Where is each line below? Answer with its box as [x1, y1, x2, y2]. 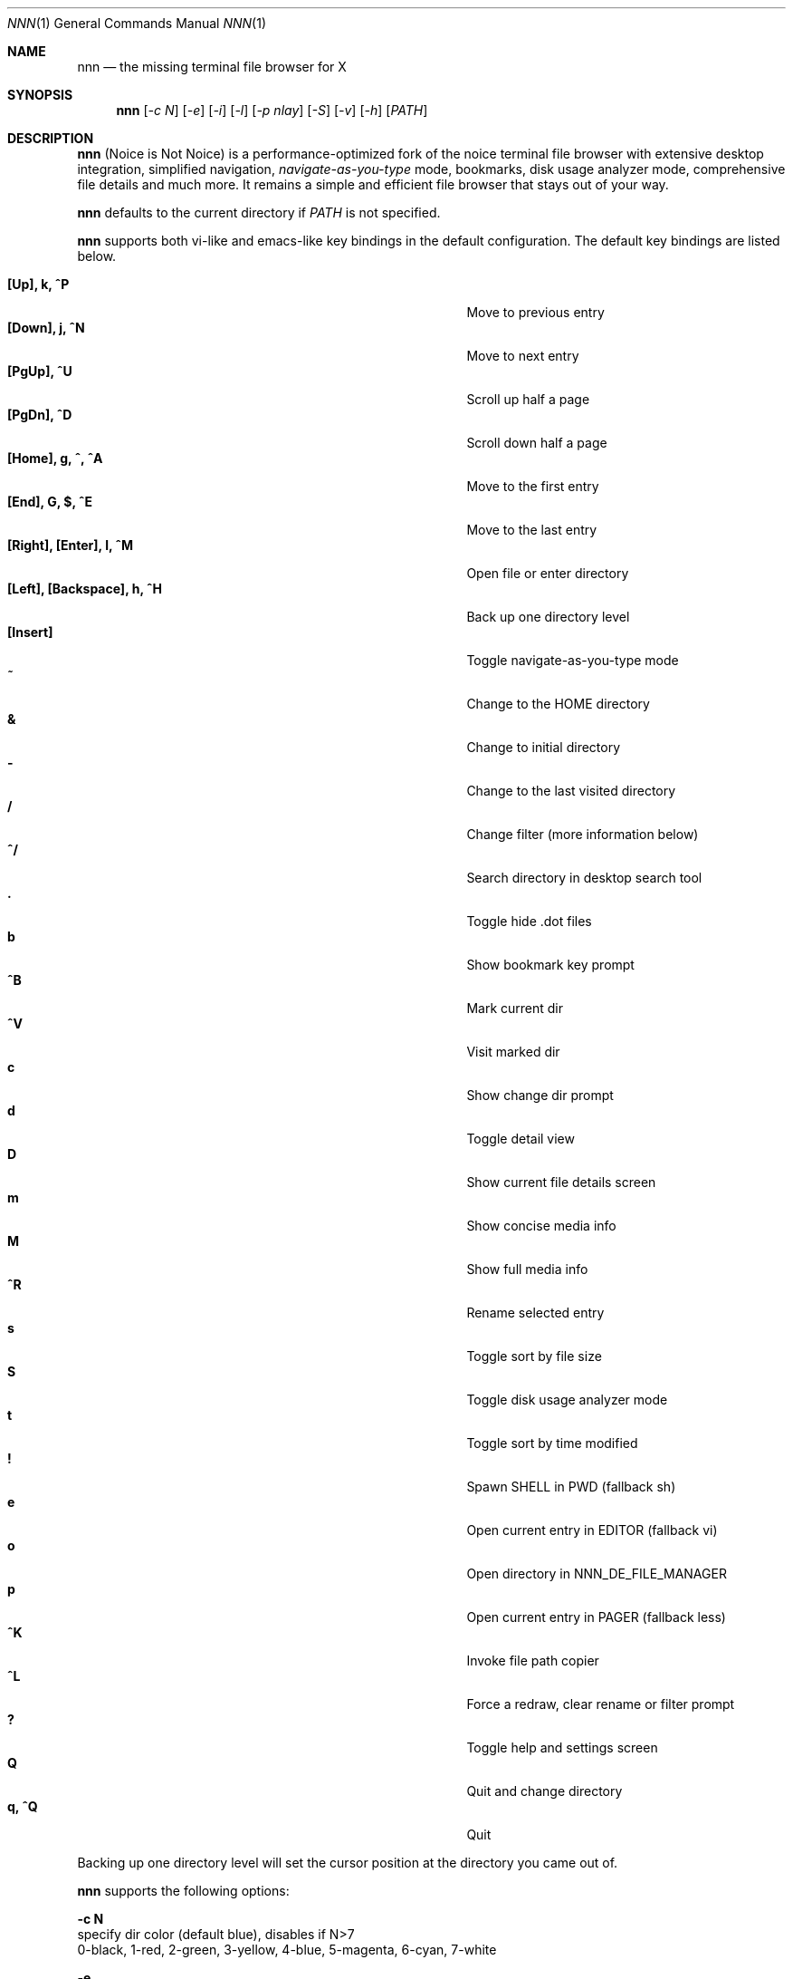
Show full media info [466, 1261, 588, 1277]
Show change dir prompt [466, 1087, 614, 1103]
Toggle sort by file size [466, 1348, 602, 1364]
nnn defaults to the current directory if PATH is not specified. [77, 205, 441, 220]
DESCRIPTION [7, 130, 94, 146]
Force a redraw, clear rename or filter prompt [466, 1696, 735, 1712]
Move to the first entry [466, 478, 599, 494]
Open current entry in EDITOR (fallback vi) [466, 1522, 718, 1538]
